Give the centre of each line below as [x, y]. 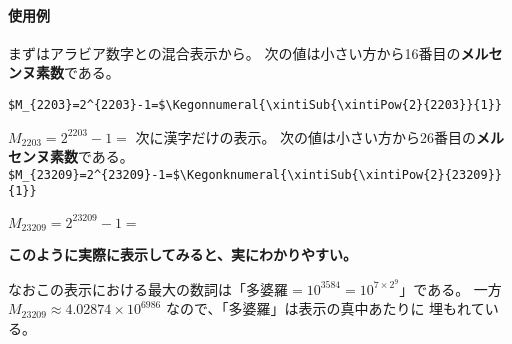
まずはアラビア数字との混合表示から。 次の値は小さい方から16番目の [234, 52]
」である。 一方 [450, 288]
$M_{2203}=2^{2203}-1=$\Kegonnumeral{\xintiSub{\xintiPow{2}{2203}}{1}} [255, 104]
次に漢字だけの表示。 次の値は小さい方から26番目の [306, 136]
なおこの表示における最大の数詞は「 [127, 288]
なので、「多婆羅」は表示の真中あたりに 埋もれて [325, 308]
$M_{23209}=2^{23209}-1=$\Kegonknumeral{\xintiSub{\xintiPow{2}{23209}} [255, 174]
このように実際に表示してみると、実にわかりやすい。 [183, 254]
